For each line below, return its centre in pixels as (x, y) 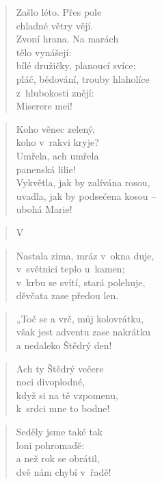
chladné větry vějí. (55, 25)
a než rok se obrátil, (58, 458)
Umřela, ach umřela (57, 155)
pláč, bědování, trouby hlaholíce (83, 78)
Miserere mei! (44, 106)
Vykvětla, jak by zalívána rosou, (83, 182)
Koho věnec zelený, (55, 128)
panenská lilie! (46, 169)
